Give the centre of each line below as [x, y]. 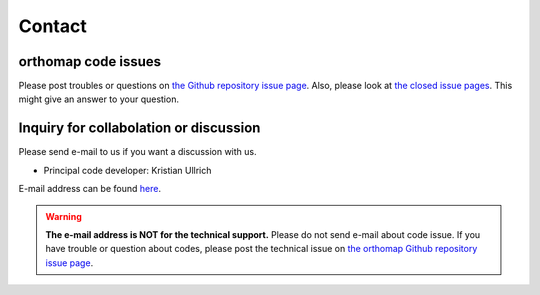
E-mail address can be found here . [90, 189]
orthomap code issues [90, 61]
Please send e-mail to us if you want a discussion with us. [137, 152]
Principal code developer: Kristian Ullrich [127, 170]
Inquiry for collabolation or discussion [139, 128]
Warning [63, 216]
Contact [52, 26]
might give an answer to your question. [99, 99]
